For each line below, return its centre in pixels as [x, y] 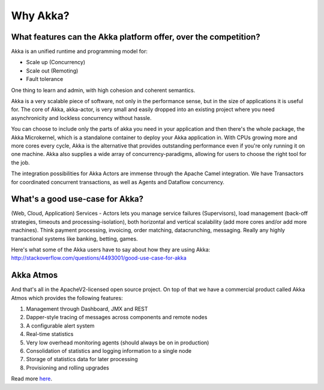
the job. [20, 163]
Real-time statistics [50, 334]
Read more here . [31, 379]
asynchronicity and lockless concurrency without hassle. [82, 118]
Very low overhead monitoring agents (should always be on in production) [118, 343]
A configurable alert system [60, 325]
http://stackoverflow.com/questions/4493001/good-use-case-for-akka [99, 258]
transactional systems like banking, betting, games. [74, 238]
